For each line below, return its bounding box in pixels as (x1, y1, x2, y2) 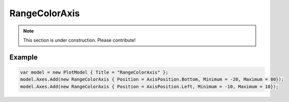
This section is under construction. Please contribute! (23, 37, 136, 43)
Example (9, 53, 38, 61)
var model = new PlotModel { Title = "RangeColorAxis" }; (20, 69, 168, 75)
